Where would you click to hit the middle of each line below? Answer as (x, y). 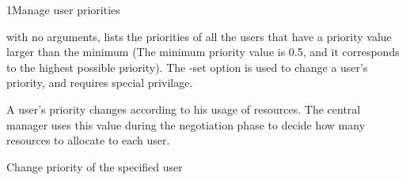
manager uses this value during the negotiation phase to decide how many (186, 124)
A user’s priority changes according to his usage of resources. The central (184, 109)
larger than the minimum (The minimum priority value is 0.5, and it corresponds (203, 52)
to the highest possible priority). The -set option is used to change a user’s (187, 67)
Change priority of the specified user (95, 166)
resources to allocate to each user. (88, 140)
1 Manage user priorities (63, 9)
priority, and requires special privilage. (100, 82)
